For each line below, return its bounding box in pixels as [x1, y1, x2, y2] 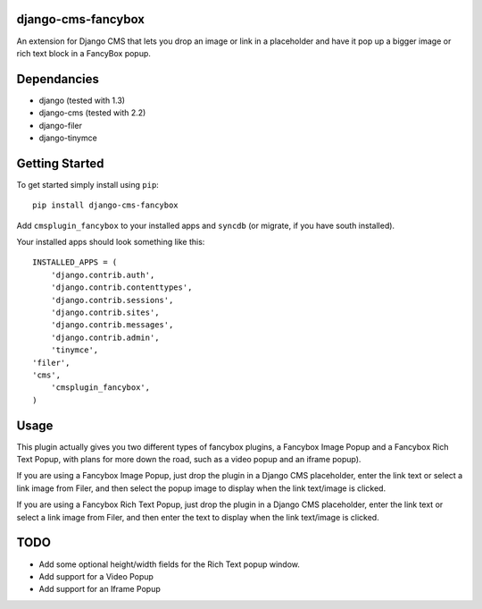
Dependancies [16, 72, 100, 87]
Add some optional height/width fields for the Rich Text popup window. [38, 559, 301, 570]
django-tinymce [38, 132, 97, 143]
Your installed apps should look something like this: [16, 237, 205, 248]
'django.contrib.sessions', [50, 295, 174, 305]
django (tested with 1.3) [38, 95, 125, 106]
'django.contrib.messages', [50, 320, 174, 330]
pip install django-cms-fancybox [32, 200, 179, 210]
